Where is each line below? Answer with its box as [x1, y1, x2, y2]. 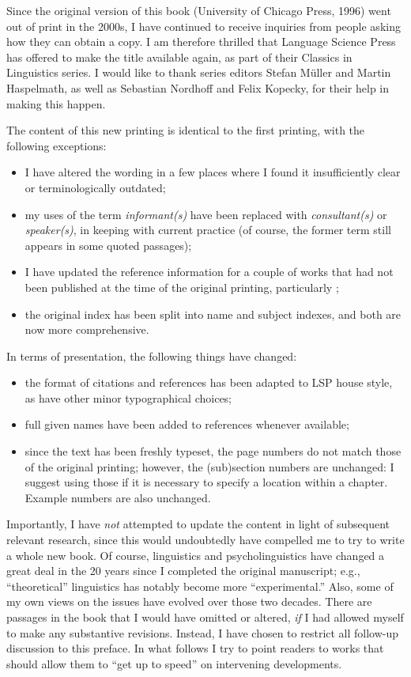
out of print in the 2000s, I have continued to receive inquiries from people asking [6, 17, 401, 34]
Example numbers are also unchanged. [25, 489, 211, 505]
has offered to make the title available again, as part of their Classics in [6, 48, 353, 65]
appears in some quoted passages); [25, 236, 192, 253]
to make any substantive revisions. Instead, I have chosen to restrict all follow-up [6, 624, 399, 641]
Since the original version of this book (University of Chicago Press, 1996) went [6, 2, 391, 18]
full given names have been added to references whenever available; [25, 416, 349, 433]
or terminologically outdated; [25, 179, 166, 195]
